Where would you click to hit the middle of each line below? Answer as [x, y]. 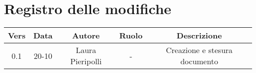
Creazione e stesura [199, 50]
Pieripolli [86, 61]
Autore [86, 36]
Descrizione [199, 36]
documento [199, 61]
